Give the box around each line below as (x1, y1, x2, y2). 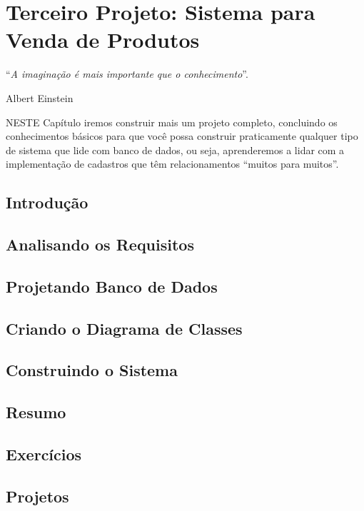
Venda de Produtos (6, 25, 200, 54)
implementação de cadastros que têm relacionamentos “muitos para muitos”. (6, 156, 339, 171)
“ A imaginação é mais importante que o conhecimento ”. (6, 66, 248, 81)
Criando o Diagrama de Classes (6, 317, 243, 339)
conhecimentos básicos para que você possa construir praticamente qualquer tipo (6, 128, 358, 143)
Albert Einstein (6, 90, 74, 105)
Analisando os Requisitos (6, 233, 194, 255)
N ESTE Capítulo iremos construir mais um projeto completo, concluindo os (6, 114, 338, 129)
